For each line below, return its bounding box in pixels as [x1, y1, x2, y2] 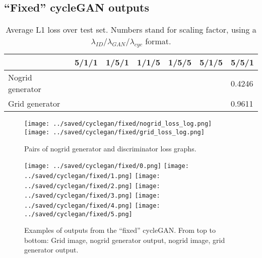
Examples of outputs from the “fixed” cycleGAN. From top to [24, 225, 216, 235]
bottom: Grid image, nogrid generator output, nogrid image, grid [24, 234, 225, 245]
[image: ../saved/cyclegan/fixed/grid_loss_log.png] [24, 129, 205, 136]
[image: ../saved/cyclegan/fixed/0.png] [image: [24, 162, 189, 170]
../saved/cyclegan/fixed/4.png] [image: [24, 202, 160, 209]
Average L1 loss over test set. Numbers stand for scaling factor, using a [6, 24, 256, 36]
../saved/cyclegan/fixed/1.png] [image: [24, 172, 160, 180]
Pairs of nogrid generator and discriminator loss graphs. [24, 143, 196, 153]
